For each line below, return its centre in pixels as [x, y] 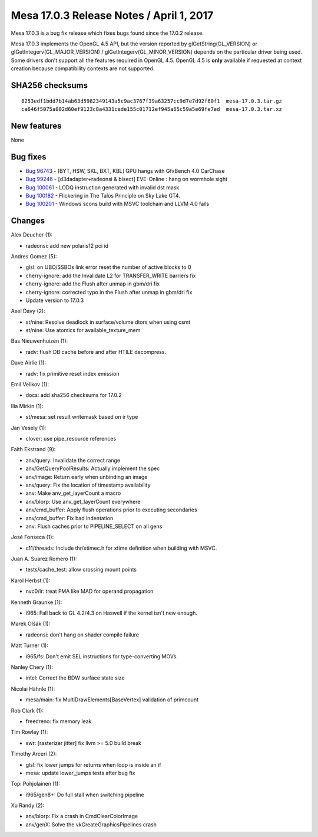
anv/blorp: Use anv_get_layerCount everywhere [83, 501]
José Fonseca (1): [32, 537]
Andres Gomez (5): [34, 256]
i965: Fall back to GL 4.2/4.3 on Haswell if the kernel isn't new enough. [111, 613]
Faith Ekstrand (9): [33, 449]
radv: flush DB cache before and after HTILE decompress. [96, 352]
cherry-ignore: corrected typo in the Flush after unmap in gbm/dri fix [109, 292]
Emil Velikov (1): [30, 385]
